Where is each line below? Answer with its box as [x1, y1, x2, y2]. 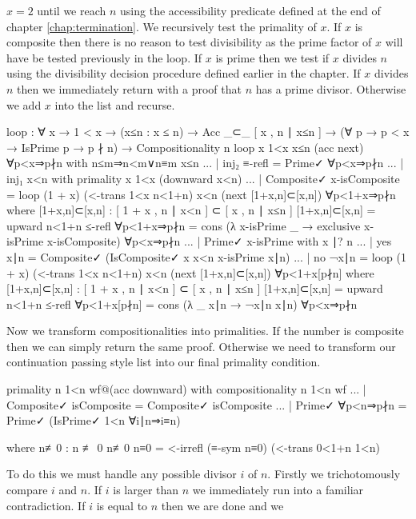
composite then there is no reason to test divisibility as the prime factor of [6, 34, 372, 50]
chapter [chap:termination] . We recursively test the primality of [6, 18, 317, 34]
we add [6, 96, 42, 113]
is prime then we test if [215, 49, 330, 66]
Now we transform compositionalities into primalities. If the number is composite [6, 322, 404, 339]
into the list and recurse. [54, 96, 175, 113]
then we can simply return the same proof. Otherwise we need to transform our [6, 337, 396, 354]
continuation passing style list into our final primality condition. [6, 353, 321, 370]
